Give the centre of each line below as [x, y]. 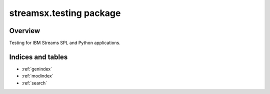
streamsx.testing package [65, 13]
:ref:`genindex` [37, 69]
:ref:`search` [34, 83]
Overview [25, 31]
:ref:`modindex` [37, 76]
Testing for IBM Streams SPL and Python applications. [65, 43]
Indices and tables [38, 57]
